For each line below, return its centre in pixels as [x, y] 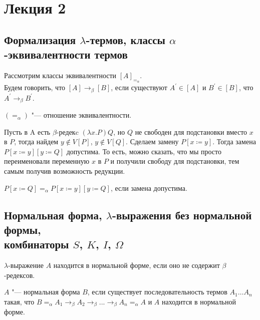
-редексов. [20, 275]
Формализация [40, 39]
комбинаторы [37, 244]
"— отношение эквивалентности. [81, 115]
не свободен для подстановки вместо [191, 131]
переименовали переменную [47, 161]
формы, [23, 230]
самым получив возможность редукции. [65, 171]
